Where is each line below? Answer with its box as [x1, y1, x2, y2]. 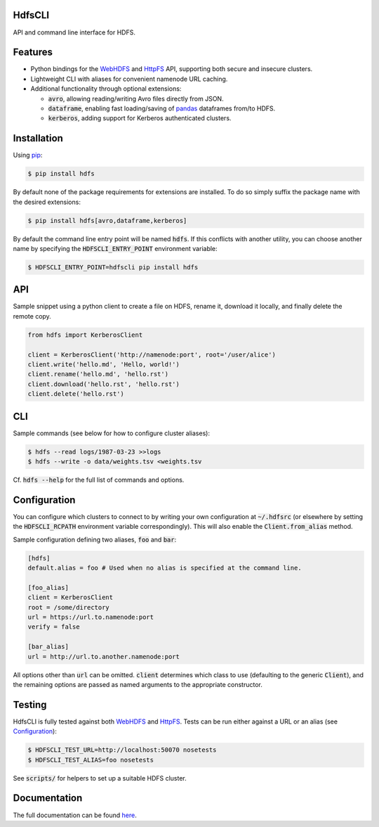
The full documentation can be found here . [13, 811, 137, 819]
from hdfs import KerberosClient [27, 331, 143, 339]
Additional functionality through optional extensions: [30, 84, 182, 93]
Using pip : [13, 151, 43, 160]
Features [13, 46, 53, 58]
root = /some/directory [27, 603, 110, 611]
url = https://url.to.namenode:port [27, 613, 154, 622]
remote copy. [13, 312, 52, 320]
